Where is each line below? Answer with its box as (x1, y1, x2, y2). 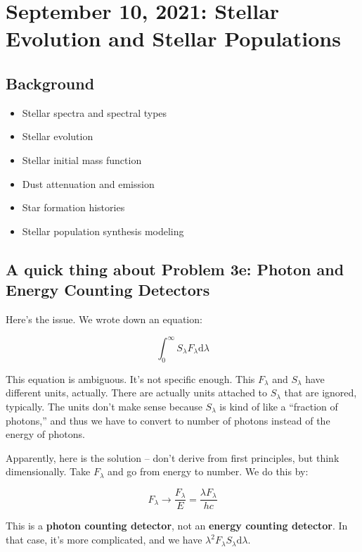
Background (6, 72, 95, 94)
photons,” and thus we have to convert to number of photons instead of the (6, 413, 330, 427)
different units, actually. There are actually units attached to (6, 385, 268, 400)
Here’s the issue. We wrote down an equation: (6, 311, 202, 326)
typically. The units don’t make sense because (6, 399, 202, 413)
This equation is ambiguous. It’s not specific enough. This (6, 371, 255, 386)
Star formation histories (22, 200, 125, 215)
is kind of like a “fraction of (219, 399, 338, 413)
